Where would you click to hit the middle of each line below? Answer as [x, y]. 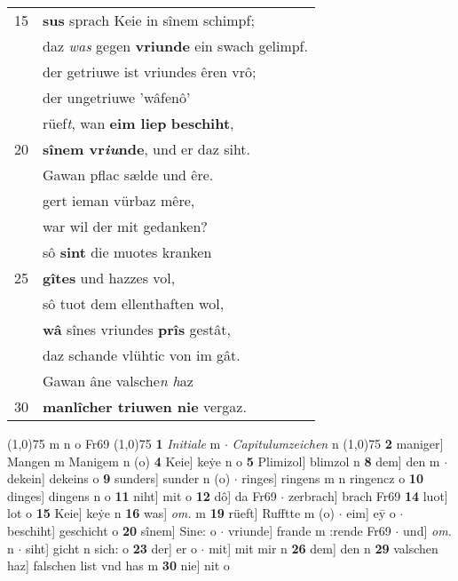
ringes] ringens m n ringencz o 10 [332, 478]
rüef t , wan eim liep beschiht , [138, 123]
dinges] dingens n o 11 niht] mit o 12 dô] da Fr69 [142, 495]
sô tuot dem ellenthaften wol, [134, 303]
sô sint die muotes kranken [127, 252]
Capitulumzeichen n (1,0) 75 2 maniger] [338, 443]
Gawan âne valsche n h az [118, 381]
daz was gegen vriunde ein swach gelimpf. [175, 46]
